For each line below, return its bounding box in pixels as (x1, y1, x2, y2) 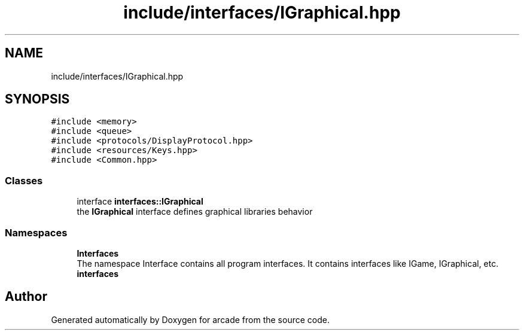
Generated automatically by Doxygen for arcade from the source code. (51, 314, 330, 325)
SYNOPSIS (5, 92, 70, 107)
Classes (5, 174, 43, 187)
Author (5, 289, 47, 304)
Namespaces (5, 226, 68, 239)
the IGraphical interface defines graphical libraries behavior (77, 206, 313, 217)
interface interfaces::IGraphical (77, 196, 203, 207)
